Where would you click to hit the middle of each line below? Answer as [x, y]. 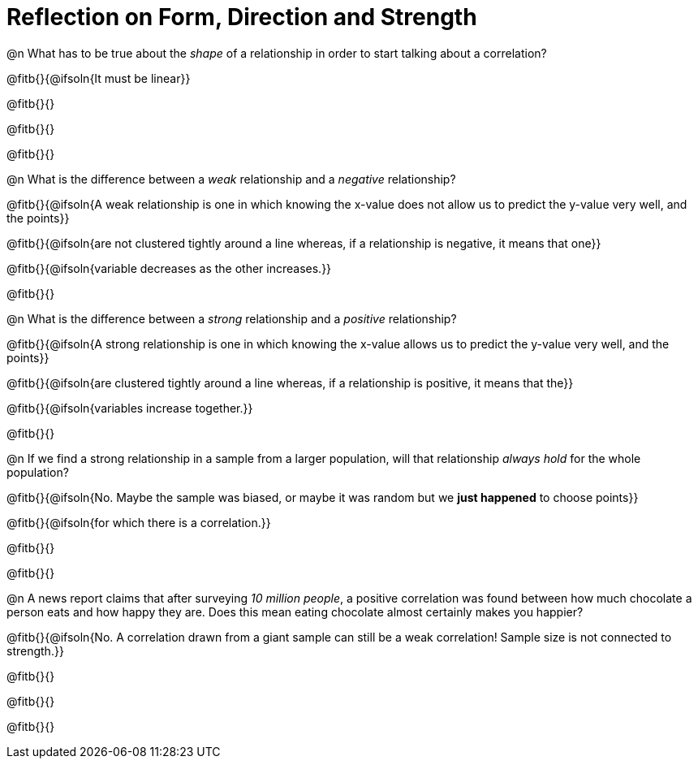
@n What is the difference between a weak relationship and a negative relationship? [231, 179]
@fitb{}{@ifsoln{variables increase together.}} [130, 408]
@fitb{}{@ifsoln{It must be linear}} [99, 78]
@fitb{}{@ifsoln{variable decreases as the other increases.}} [169, 268]
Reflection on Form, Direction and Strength [242, 17]
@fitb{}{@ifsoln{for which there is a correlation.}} [139, 522]
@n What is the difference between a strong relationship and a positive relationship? [232, 318]
